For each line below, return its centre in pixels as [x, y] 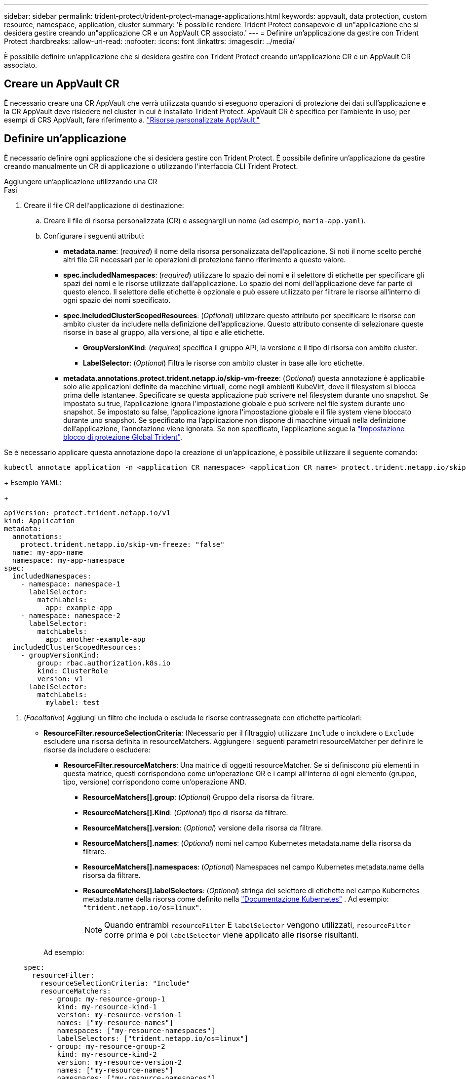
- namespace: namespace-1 [71, 584]
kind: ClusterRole [73, 671]
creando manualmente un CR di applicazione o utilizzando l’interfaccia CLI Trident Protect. [151, 166]
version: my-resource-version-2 [119, 1062]
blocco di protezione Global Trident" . [123, 437]
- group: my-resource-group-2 [107, 1046]
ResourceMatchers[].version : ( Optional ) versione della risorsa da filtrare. [203, 828]
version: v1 [60, 679]
